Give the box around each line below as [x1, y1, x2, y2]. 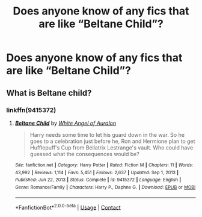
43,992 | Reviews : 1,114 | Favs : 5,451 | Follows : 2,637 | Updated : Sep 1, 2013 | [14, 169, 179, 175]
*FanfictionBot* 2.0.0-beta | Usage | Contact [14, 203, 121, 211]
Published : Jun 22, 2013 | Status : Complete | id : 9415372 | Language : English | [14, 177, 182, 183]
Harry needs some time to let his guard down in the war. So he [29, 131, 185, 138]
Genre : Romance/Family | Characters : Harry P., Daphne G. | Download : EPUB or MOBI [14, 184, 196, 190]
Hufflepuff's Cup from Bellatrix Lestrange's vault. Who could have [29, 143, 194, 151]
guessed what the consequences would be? [29, 150, 139, 157]
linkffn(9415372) [6, 105, 57, 114]
